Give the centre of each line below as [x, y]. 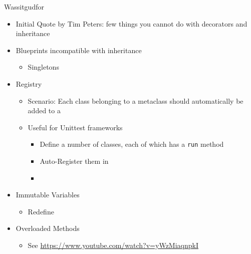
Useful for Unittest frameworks [75, 127]
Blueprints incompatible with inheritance [79, 50]
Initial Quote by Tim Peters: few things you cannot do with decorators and [132, 23]
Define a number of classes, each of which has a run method [132, 144]
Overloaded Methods [48, 228]
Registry [29, 83]
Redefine [41, 211]
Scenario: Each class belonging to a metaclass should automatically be [136, 100]
